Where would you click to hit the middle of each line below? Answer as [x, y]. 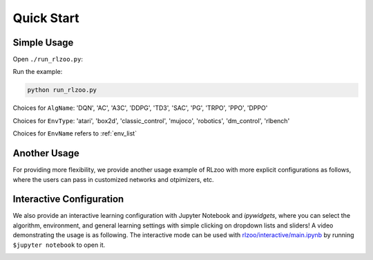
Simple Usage [43, 43]
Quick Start [46, 18]
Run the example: [38, 72]
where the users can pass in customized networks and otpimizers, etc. [113, 179]
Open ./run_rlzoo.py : [48, 59]
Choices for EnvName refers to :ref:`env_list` [75, 133]
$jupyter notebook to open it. [59, 245]
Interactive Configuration [68, 199]
